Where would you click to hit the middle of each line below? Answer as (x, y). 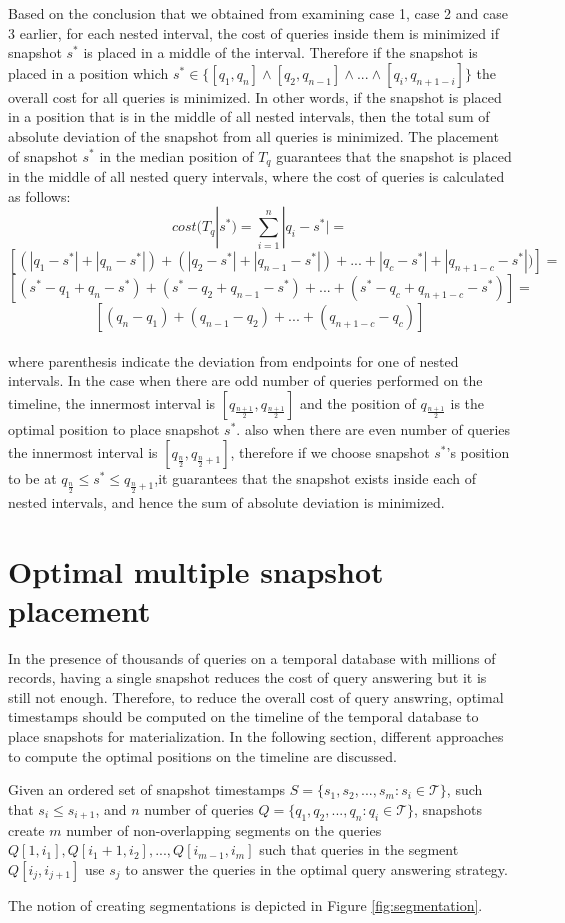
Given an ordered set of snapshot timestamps (147, 789)
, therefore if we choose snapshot (330, 451)
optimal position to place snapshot (114, 428)
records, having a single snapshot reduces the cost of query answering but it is (247, 677)
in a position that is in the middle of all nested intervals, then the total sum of (249, 116)
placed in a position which (88, 72)
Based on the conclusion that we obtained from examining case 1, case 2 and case (258, 13)
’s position (478, 451)
